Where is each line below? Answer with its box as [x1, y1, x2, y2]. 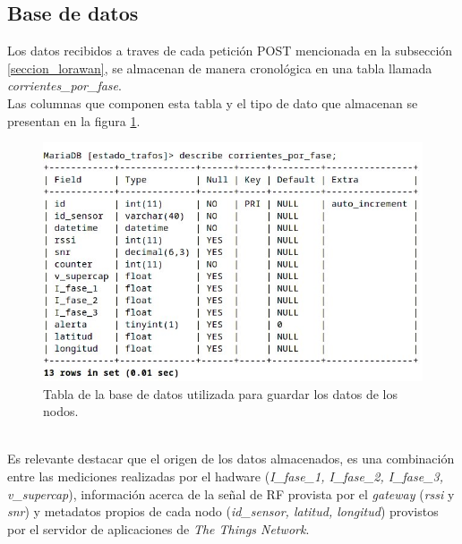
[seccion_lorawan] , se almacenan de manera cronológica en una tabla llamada [7, 58, 432, 77]
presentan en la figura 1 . [7, 111, 141, 130]
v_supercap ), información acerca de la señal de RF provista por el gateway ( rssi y [7, 484, 455, 503]
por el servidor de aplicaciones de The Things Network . [7, 519, 310, 538]
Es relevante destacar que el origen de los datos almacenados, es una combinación [7, 449, 455, 468]
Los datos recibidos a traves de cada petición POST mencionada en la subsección [7, 41, 453, 60]
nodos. [43, 402, 79, 421]
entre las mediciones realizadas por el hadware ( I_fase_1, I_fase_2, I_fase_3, [7, 467, 444, 486]
